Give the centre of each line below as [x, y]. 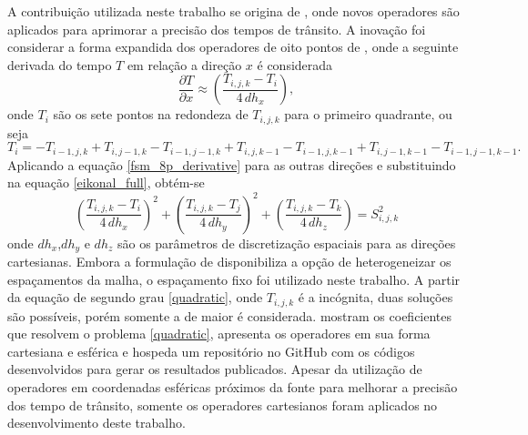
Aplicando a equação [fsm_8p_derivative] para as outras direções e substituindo [232, 164]
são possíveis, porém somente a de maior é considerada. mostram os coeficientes [230, 315]
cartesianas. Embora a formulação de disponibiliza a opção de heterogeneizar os [229, 262]
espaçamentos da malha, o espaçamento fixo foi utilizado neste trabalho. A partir [234, 279]
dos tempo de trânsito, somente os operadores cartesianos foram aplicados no [223, 405]
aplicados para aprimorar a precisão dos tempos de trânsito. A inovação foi [217, 29]
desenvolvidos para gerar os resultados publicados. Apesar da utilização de [215, 369]
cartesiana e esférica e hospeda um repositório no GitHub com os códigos [211, 351]
